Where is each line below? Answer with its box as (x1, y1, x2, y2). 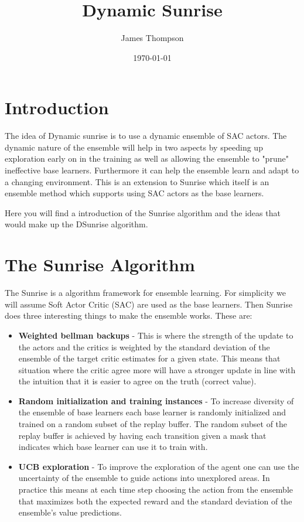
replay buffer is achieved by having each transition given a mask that (18, 429, 267, 441)
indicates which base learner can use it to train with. (18, 441, 208, 453)
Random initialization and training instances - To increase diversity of (18, 394, 294, 407)
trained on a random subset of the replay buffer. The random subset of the (18, 418, 288, 430)
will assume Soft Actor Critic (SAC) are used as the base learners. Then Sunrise (5, 298, 293, 310)
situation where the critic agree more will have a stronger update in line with (18, 363, 296, 376)
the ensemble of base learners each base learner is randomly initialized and (18, 406, 286, 418)
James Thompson (121, 32, 184, 44)
